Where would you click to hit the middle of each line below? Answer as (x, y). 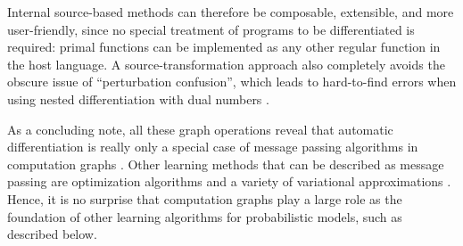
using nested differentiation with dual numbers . (138, 98)
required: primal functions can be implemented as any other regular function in (224, 47)
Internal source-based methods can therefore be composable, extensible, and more (231, 12)
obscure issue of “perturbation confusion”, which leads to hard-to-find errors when (232, 82)
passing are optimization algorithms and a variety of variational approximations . (229, 181)
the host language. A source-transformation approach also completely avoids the (226, 64)
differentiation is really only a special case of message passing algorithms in (213, 147)
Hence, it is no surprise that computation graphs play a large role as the (205, 198)
